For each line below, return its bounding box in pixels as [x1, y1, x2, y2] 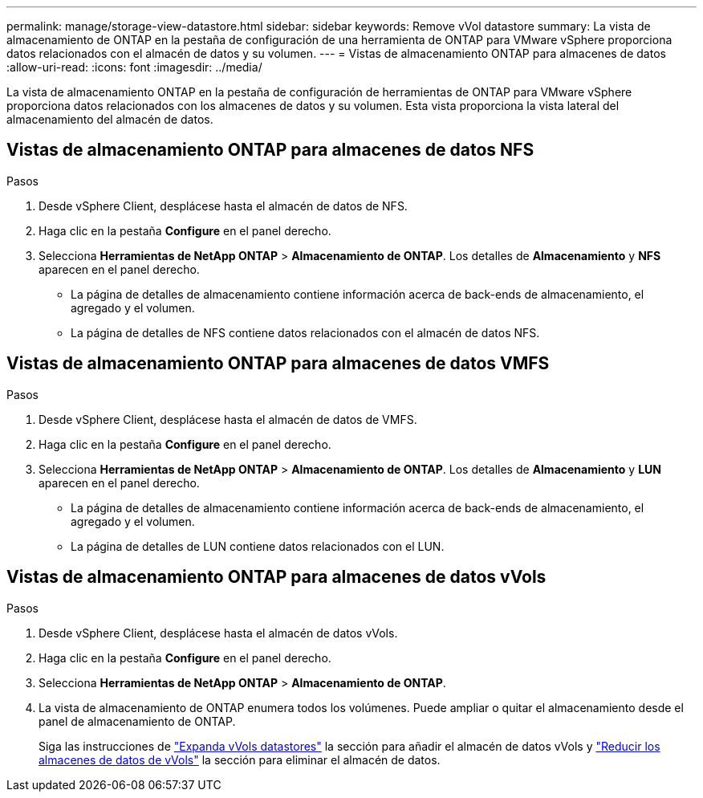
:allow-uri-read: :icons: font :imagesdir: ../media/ [6, 60, 262, 74]
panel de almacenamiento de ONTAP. [39, 714, 236, 728]
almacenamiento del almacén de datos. [6, 112, 213, 126]
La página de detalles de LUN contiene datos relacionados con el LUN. [71, 539, 445, 553]
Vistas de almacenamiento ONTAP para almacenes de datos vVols [6, 567, 547, 588]
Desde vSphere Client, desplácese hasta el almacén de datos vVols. [39, 625, 398, 640]
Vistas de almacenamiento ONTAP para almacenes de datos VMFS [6, 353, 550, 374]
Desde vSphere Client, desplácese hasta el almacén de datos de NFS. [39, 198, 408, 213]
